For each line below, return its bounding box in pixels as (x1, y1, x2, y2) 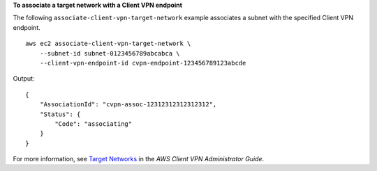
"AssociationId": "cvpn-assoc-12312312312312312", (39, 101, 217, 108)
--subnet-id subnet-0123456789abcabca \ (39, 49, 181, 57)
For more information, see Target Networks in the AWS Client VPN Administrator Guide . (13, 155, 265, 163)
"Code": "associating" (54, 120, 133, 128)
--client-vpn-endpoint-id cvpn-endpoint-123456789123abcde (39, 59, 246, 67)
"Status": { (39, 110, 81, 118)
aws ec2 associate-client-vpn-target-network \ (25, 40, 191, 48)
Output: (13, 74, 35, 83)
